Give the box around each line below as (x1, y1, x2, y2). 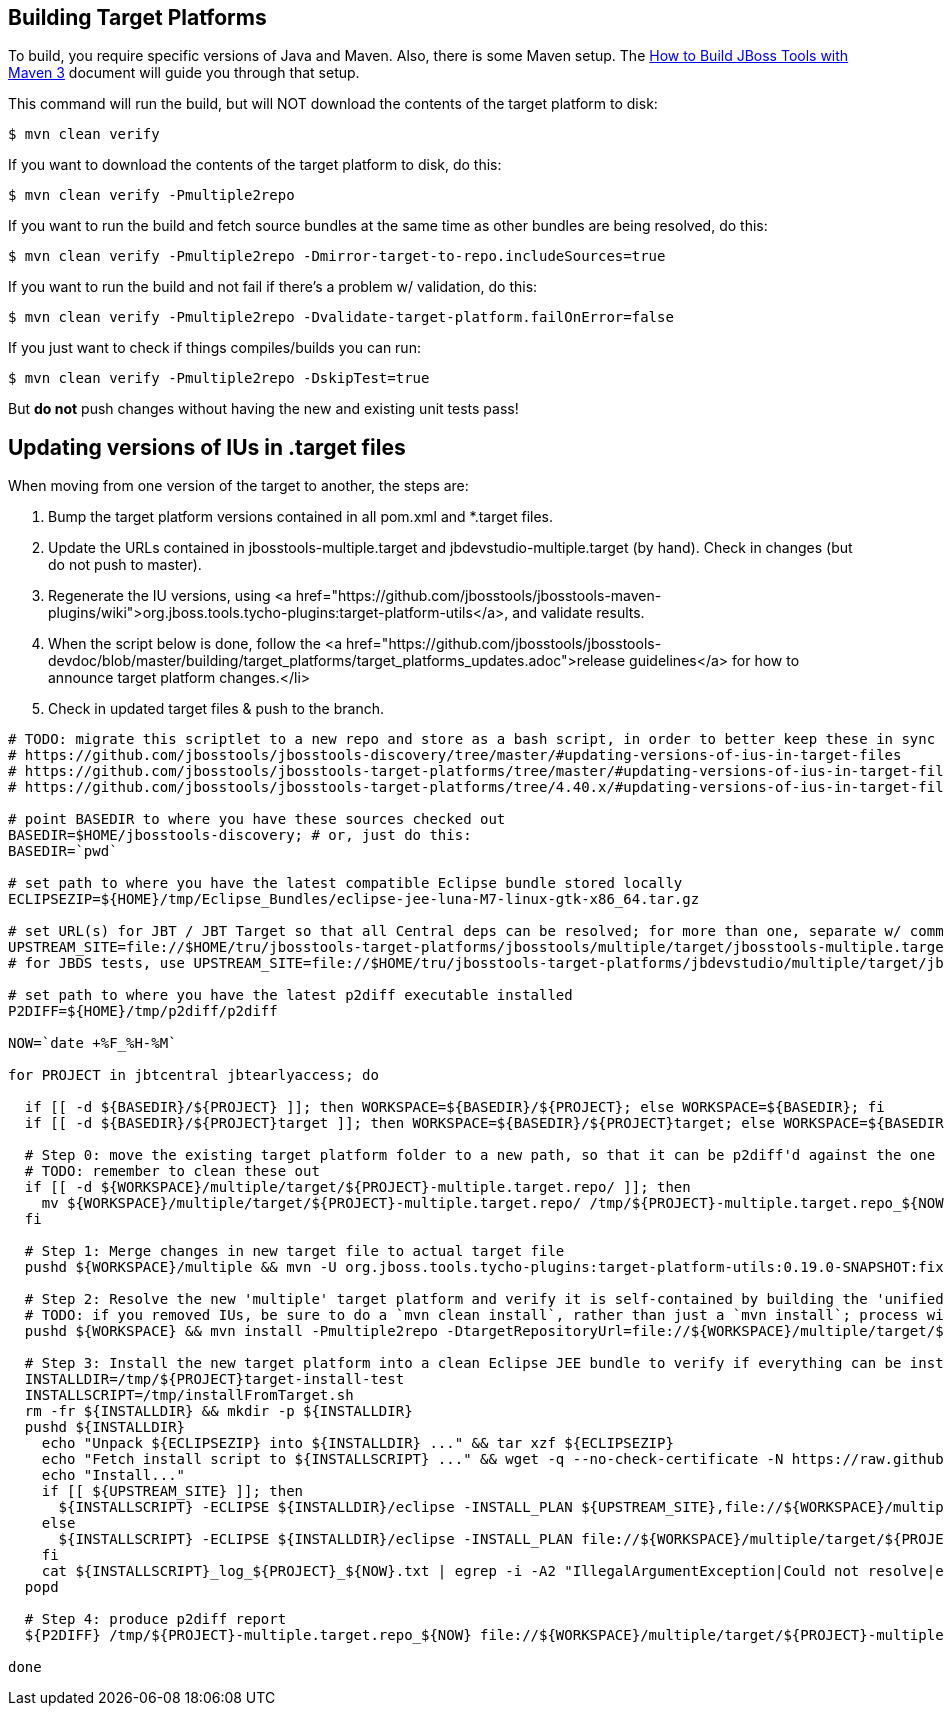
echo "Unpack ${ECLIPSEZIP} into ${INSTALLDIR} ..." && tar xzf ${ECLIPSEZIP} (41, 1435, 674, 1452)
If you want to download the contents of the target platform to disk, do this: (8, 156, 502, 174)
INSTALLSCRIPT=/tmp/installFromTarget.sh (24, 1387, 354, 1404)
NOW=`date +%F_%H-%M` (8, 1035, 177, 1052)
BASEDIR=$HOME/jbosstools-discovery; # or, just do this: (8, 827, 472, 844)
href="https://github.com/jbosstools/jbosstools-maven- (295, 587, 662, 605)
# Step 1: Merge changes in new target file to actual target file (24, 1243, 565, 1260)
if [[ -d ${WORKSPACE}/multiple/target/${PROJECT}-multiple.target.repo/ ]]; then (24, 1179, 691, 1196)
